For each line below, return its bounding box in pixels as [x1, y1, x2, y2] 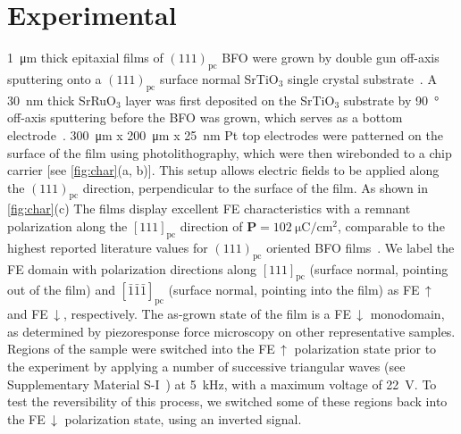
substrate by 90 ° [343, 90, 440, 109]
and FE [7, 305, 48, 323]
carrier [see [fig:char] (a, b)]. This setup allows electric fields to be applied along [7, 161, 440, 179]
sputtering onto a [7, 69, 102, 88]
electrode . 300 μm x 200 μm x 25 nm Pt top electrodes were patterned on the [7, 125, 443, 144]
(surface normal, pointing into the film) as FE [168, 280, 420, 299]
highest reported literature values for [7, 238, 208, 256]
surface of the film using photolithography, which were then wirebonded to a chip [7, 143, 452, 162]
